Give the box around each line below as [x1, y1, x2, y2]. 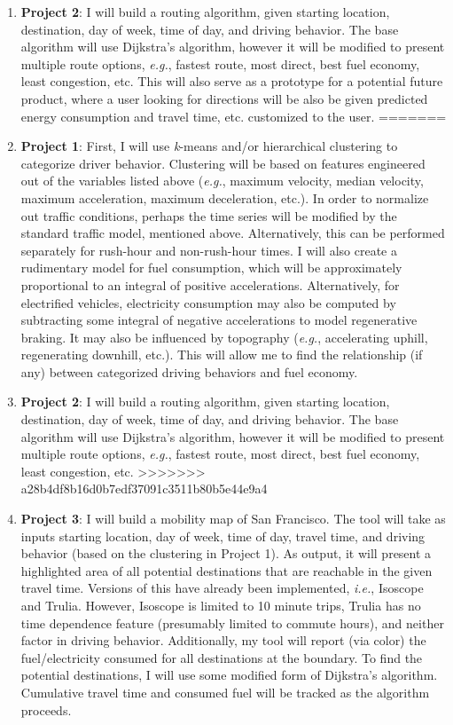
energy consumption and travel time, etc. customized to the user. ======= [20, 106, 447, 125]
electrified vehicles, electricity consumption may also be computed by [20, 293, 396, 311]
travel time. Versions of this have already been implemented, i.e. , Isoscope [20, 579, 424, 597]
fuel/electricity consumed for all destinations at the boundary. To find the [20, 648, 423, 666]
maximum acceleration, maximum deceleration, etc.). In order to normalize [20, 188, 429, 207]
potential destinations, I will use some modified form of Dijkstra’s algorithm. [20, 666, 438, 684]
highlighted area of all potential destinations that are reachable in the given [20, 561, 433, 579]
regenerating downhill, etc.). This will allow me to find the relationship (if [20, 345, 423, 364]
